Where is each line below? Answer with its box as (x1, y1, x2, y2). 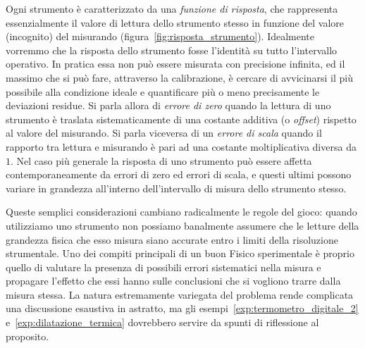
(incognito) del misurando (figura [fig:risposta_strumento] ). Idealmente (6, 29, 315, 44)
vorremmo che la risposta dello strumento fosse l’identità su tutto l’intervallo (6, 42, 338, 57)
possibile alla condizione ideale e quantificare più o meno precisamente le (6, 84, 320, 99)
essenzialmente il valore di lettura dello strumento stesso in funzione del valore (6, 15, 345, 30)
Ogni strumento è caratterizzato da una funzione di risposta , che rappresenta (6, 1, 338, 15)
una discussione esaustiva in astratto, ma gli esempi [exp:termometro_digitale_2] (6, 301, 359, 316)
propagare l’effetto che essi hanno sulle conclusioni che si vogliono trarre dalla (6, 273, 341, 288)
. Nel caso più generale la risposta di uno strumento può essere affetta (11, 153, 312, 168)
